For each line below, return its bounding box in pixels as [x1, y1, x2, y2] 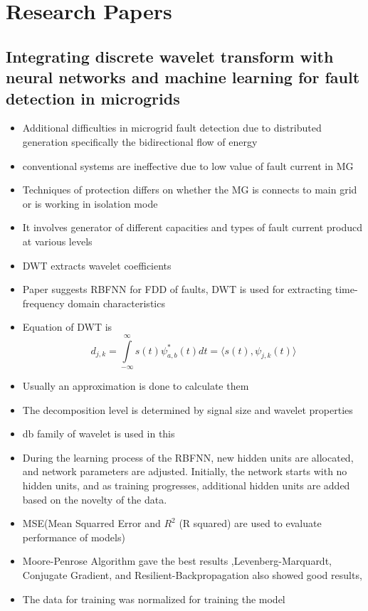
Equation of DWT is [22, 319, 112, 334]
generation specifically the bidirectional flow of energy [22, 134, 258, 149]
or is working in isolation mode [22, 196, 158, 211]
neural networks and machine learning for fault [6, 66, 360, 88]
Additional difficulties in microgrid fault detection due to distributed [22, 120, 322, 135]
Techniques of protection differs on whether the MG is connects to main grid [22, 182, 357, 197]
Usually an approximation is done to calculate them [22, 378, 249, 393]
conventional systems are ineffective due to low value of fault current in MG [22, 158, 354, 173]
